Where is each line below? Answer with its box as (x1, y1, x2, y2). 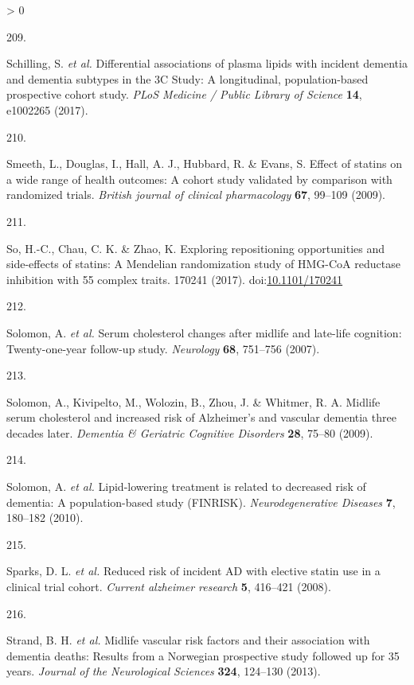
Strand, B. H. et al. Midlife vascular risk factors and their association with (6, 632, 370, 648)
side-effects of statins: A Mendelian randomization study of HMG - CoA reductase (6, 255, 400, 272)
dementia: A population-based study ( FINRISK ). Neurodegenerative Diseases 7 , (6, 493, 396, 510)
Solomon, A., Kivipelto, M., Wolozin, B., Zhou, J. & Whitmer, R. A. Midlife (6, 393, 381, 410)
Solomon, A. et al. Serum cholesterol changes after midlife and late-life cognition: (6, 324, 402, 341)
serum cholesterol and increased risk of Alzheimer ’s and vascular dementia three (6, 409, 396, 426)
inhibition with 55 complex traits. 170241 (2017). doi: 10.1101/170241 (6, 270, 343, 287)
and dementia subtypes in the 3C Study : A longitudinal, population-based (6, 70, 369, 87)
